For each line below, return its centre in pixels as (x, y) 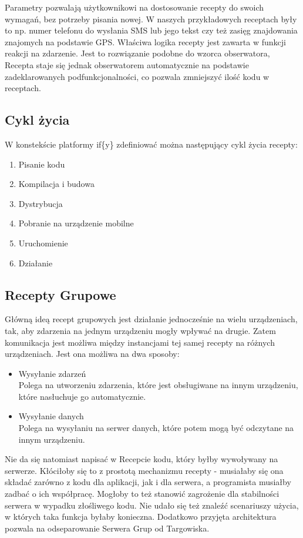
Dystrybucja (41, 203)
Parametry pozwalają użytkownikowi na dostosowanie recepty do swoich (134, 7)
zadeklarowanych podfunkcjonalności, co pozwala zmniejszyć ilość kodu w (137, 76)
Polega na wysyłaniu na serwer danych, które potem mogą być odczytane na (156, 428)
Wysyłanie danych (51, 416)
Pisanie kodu (42, 164)
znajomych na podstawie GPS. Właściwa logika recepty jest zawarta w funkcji (145, 41)
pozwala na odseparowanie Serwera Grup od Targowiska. (107, 528)
